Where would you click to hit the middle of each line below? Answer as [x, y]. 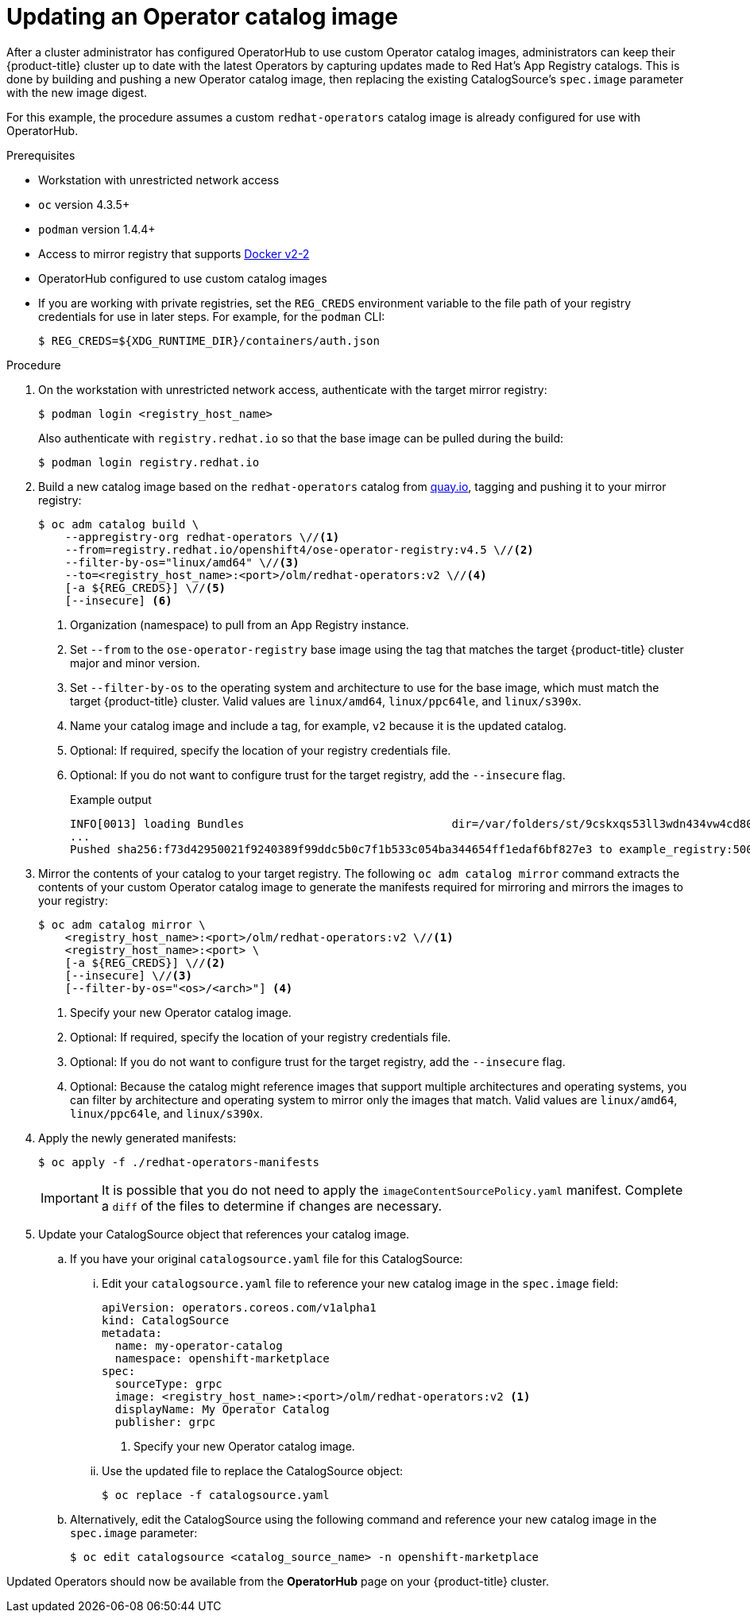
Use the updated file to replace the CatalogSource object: [253, 1470]
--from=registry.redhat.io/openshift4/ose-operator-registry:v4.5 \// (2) [299, 549]
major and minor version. [135, 663]
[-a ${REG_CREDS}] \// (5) [145, 587]
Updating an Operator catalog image [202, 17]
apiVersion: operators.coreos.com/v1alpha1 [239, 1307]
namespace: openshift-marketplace [222, 1358]
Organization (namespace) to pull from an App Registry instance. [240, 624]
